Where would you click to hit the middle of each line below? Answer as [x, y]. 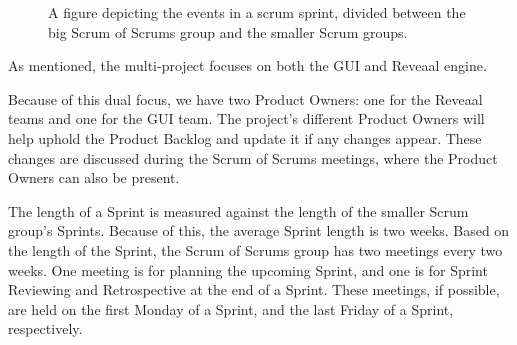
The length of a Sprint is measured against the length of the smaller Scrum [238, 210]
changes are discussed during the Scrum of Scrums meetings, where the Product [253, 157]
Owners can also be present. [94, 177]
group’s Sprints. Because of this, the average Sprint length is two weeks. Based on [259, 230]
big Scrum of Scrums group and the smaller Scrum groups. [228, 31]
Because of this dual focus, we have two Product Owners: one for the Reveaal [245, 98]
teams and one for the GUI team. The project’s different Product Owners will [246, 118]
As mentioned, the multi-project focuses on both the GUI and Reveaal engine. [247, 65]
